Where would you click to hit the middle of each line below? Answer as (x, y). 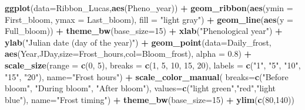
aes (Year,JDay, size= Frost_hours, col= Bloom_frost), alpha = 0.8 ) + (128, 54)
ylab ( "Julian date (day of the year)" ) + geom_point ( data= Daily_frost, (138, 42)
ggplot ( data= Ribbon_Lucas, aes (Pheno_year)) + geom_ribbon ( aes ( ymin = (149, 8)
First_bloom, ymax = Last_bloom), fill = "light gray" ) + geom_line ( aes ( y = (149, 19)
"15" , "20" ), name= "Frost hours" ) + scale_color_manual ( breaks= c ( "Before (147, 76)
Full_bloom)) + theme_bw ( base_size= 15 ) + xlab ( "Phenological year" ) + (144, 31)
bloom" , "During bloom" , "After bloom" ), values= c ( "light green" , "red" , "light (140, 88)
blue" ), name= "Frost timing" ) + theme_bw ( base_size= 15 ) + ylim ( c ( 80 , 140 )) (150, 99)
